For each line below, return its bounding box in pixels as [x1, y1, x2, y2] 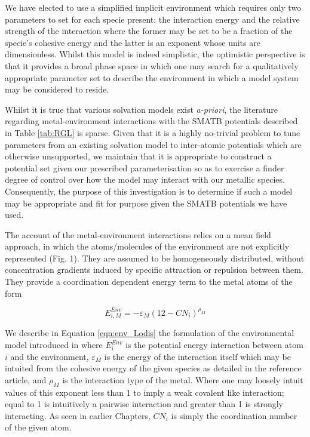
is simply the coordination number [171, 409, 297, 421]
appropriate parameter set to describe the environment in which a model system [5, 71, 299, 84]
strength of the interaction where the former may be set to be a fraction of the [5, 24, 293, 37]
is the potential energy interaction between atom [125, 338, 303, 351]
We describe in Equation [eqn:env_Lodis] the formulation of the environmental [5, 327, 294, 339]
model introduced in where [5, 338, 103, 351]
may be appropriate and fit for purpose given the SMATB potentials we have [5, 196, 287, 209]
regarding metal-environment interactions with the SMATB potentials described [5, 115, 298, 127]
